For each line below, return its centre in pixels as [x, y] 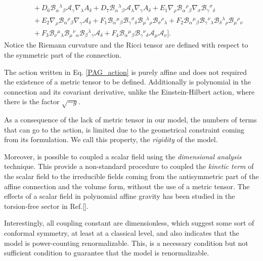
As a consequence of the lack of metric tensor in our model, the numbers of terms [130, 120]
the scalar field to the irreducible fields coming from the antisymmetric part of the [131, 176]
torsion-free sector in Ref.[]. [46, 206]
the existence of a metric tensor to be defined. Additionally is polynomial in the [127, 82]
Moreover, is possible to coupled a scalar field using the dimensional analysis [123, 156]
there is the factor [32, 101]
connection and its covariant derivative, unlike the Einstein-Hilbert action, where [129, 91]
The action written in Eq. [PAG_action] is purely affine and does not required [125, 72]
